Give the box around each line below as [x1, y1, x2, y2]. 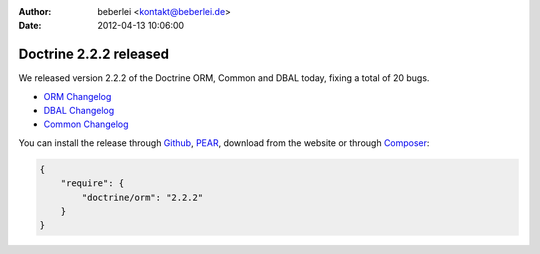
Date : [18, 20, 42, 32]
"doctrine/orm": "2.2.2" [81, 191, 204, 203]
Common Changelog [43, 118, 129, 130]
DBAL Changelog [43, 105, 115, 117]
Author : [18, 6, 52, 17]
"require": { [60, 178, 125, 189]
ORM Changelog [43, 90, 112, 102]
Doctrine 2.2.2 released [18, 46, 170, 63]
